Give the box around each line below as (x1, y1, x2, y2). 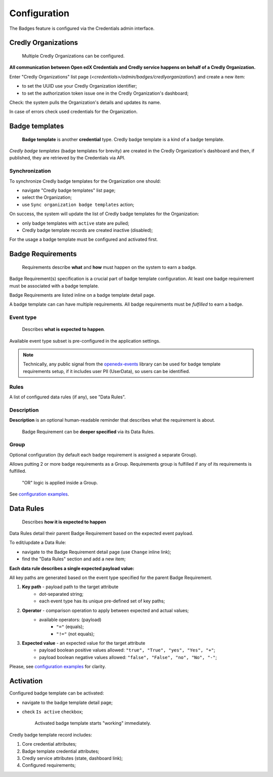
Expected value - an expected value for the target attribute (22, 640, 146, 646)
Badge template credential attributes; (22, 748, 100, 754)
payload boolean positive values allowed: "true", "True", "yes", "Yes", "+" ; (39, 647, 216, 653)
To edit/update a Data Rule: (9, 540, 66, 546)
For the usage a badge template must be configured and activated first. (9, 236, 158, 242)
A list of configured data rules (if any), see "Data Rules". (9, 394, 126, 400)
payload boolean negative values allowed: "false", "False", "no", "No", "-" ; (39, 654, 217, 660)
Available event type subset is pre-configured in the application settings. (9, 338, 161, 344)
